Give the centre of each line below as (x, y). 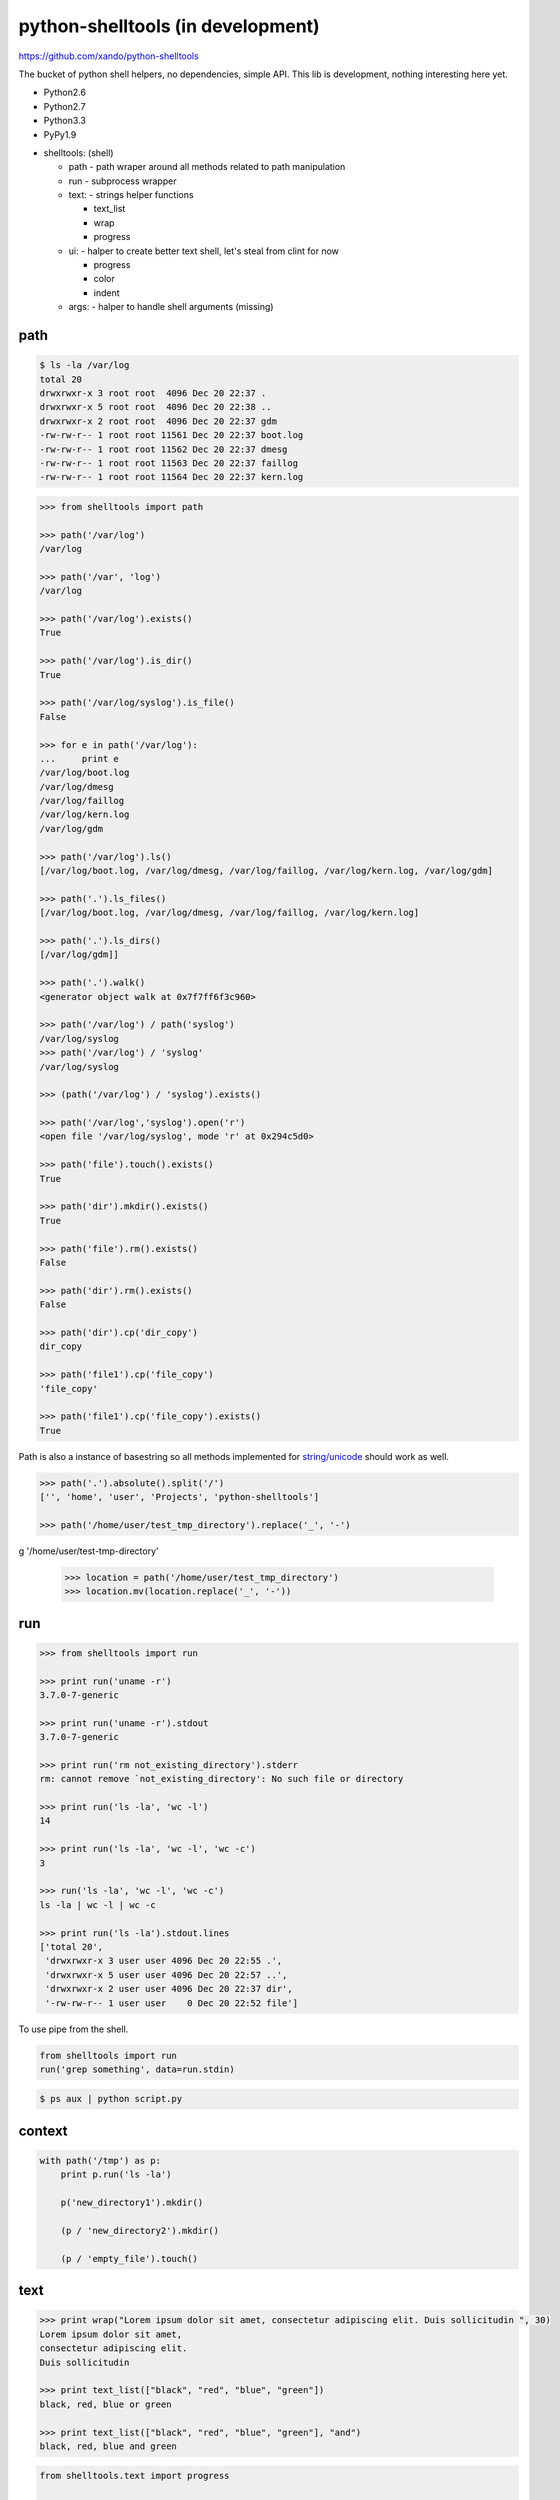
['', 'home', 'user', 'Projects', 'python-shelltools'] (179, 1497)
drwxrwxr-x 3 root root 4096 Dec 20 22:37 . (153, 393)
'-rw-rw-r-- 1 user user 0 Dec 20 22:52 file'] (172, 2003)
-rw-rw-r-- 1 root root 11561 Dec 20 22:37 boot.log (171, 435)
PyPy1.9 (60, 134)
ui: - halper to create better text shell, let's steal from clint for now (204, 251)
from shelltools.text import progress (134, 2476)
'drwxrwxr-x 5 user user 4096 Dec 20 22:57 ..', (166, 1974)
